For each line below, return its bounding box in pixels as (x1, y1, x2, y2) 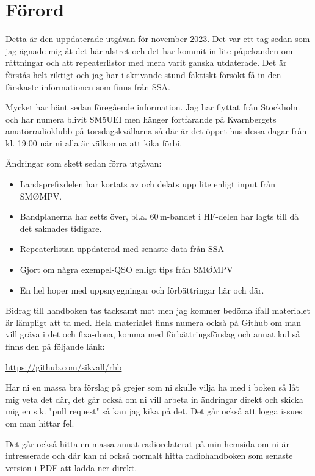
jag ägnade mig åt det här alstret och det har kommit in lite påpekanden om (5, 44, 293, 57)
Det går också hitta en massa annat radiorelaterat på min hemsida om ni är (5, 437, 290, 450)
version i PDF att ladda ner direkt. (5, 461, 137, 474)
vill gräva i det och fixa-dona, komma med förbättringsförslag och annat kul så (5, 328, 300, 341)
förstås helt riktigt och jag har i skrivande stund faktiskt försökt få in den (5, 68, 281, 81)
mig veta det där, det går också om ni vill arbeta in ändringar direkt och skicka (5, 392, 303, 405)
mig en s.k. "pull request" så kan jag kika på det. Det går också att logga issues (5, 405, 302, 417)
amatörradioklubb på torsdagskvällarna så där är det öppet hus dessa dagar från (5, 124, 307, 137)
